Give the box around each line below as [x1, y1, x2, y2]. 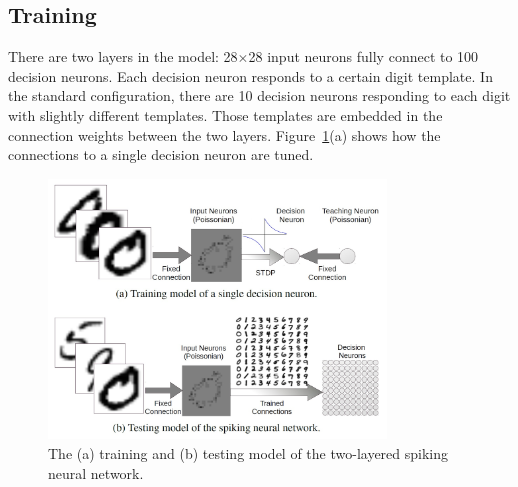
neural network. [48, 462, 144, 483]
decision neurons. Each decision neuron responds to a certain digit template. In [8, 65, 493, 86]
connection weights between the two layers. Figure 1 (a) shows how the [8, 124, 441, 145]
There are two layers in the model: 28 [8, 46, 238, 67]
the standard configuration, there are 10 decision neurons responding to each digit [8, 85, 511, 106]
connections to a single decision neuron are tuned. [8, 144, 314, 165]
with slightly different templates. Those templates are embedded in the [8, 104, 443, 125]
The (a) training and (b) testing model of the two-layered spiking [48, 443, 449, 464]
